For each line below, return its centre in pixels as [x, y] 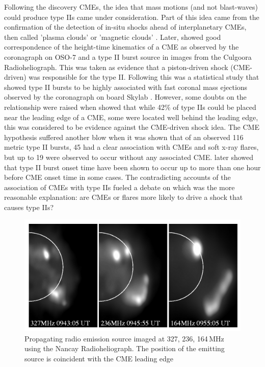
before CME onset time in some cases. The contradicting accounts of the [117, 177]
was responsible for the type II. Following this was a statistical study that [144, 77]
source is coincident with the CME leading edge [99, 358]
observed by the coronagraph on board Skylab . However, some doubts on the [125, 97]
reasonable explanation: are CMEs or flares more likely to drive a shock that [124, 197]
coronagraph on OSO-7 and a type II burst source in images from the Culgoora [128, 56]
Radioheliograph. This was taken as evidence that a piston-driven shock [116, 67]
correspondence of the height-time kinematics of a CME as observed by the [122, 47]
